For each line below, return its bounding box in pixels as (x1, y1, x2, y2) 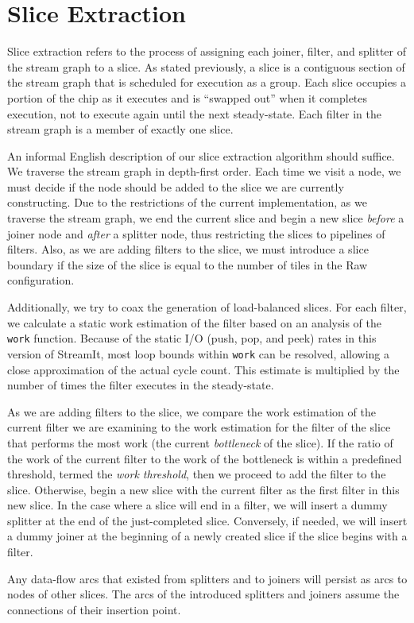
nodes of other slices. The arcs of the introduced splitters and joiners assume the (7, 586, 400, 602)
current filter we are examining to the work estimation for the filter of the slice (7, 419, 391, 435)
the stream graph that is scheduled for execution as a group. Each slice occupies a (7, 74, 407, 91)
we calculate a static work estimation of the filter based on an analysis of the (7, 314, 381, 331)
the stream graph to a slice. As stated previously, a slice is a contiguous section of (7, 58, 405, 75)
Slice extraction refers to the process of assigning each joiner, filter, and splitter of (7, 43, 407, 60)
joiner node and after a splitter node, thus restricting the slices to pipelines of (7, 225, 385, 242)
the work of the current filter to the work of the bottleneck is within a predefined (7, 450, 402, 466)
